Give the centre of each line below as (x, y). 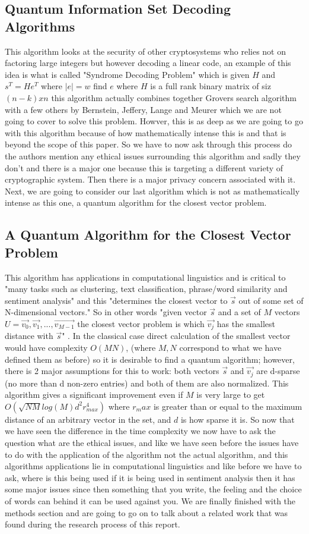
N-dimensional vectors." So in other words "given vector (106, 312)
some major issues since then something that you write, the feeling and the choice (153, 489)
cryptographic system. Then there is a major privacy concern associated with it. (150, 179)
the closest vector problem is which (141, 323)
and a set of (239, 312)
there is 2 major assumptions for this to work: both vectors (112, 371)
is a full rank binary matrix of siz (211, 86)
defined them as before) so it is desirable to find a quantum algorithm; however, (150, 359)
